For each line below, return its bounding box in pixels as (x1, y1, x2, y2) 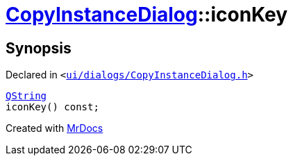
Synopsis (6, 39, 72, 57)
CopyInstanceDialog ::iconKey (6, 3, 288, 26)
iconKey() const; (6, 101, 99, 113)
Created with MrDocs (6, 122, 103, 135)
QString (6, 90, 47, 102)
